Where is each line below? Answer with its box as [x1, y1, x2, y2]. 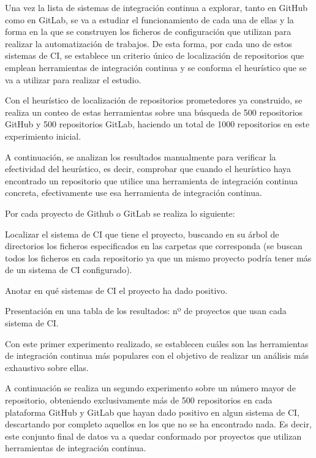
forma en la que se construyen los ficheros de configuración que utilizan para [5, 25, 292, 38]
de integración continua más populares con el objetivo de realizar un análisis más [5, 349, 309, 362]
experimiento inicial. [5, 129, 81, 142]
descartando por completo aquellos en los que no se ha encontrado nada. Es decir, [5, 418, 312, 430]
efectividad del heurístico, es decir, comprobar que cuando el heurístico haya [5, 162, 292, 175]
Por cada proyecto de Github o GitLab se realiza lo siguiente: [5, 206, 235, 219]
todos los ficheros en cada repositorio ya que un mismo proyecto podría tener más [5, 251, 312, 264]
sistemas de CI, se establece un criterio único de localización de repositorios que [5, 49, 304, 62]
